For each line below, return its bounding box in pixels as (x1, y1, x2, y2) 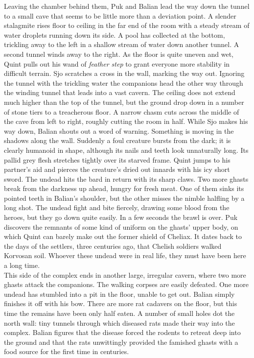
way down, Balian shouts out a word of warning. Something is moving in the (4, 125, 234, 136)
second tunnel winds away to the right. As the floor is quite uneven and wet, (4, 48, 233, 59)
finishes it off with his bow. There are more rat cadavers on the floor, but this (4, 298, 237, 309)
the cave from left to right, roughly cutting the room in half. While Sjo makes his (4, 116, 248, 126)
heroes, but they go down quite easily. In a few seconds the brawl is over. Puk (4, 212, 238, 222)
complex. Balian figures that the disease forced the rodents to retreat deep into (4, 327, 241, 337)
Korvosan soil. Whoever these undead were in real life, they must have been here (4, 250, 246, 261)
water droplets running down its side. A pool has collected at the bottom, (4, 29, 225, 40)
